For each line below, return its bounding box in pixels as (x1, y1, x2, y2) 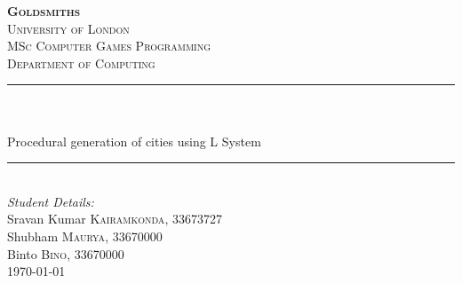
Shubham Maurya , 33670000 (7, 226, 163, 245)
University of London (7, 19, 130, 37)
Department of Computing (7, 53, 155, 72)
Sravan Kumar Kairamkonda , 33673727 (7, 209, 222, 228)
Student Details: (7, 192, 94, 210)
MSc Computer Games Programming (7, 36, 211, 55)
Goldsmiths (7, 2, 81, 20)
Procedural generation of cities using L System (7, 131, 261, 150)
